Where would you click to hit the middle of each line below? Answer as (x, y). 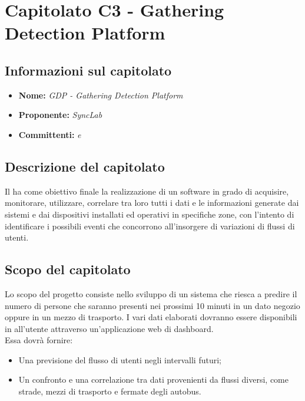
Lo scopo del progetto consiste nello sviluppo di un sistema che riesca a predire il (151, 293)
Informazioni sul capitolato (88, 70)
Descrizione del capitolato (85, 166)
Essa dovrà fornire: (39, 340)
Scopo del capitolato (68, 269)
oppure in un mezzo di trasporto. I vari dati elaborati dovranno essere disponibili (151, 317)
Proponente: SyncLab (60, 115)
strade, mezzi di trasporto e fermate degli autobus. (110, 391)
